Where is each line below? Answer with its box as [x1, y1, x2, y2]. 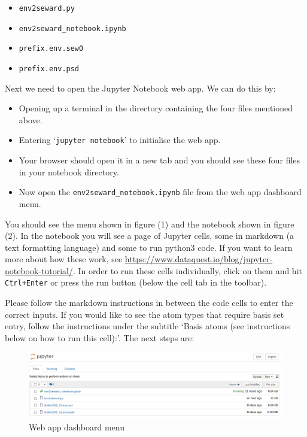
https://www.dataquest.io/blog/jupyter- [124, 253, 273, 265]
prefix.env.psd [19, 64, 80, 73]
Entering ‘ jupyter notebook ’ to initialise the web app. [19, 133, 221, 146]
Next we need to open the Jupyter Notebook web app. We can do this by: [5, 81, 276, 94]
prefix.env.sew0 [19, 44, 84, 53]
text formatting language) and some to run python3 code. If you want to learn [5, 241, 293, 253]
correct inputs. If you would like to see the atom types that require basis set [5, 308, 284, 320]
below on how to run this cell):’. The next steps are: [5, 331, 194, 344]
